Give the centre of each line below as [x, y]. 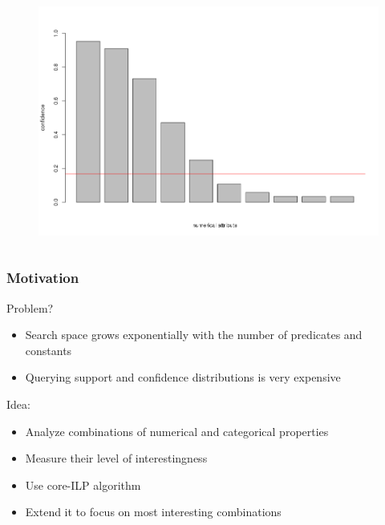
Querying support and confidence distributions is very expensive [183, 377]
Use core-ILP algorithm [83, 485]
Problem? [30, 307]
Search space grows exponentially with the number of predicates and [194, 335]
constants [49, 350]
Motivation [43, 278]
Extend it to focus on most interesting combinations [153, 512]
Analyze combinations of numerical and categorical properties [177, 431]
